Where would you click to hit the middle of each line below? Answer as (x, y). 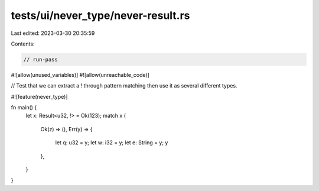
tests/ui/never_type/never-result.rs (100, 15)
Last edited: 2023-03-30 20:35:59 (53, 33)
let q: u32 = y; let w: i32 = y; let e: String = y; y (112, 143)
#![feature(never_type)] (39, 96)
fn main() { (24, 108)
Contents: (23, 44)
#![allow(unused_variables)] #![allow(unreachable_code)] (80, 75)
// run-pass (41, 59)
